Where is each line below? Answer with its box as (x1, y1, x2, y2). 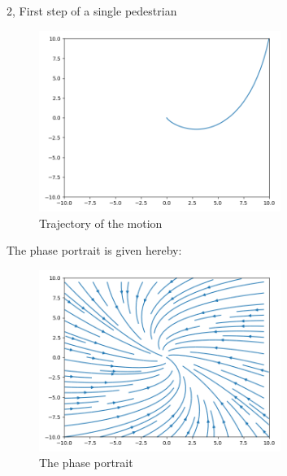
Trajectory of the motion (39, 214, 163, 231)
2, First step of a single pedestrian (7, 2, 177, 19)
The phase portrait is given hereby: (7, 242, 182, 259)
